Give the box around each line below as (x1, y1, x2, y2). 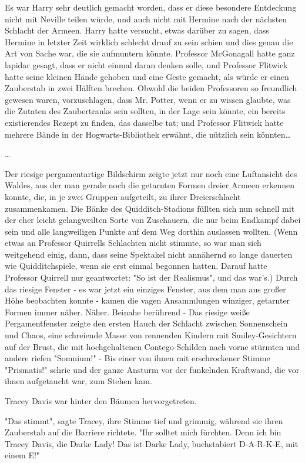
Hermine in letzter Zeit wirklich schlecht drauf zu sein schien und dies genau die (5, 35, 293, 48)
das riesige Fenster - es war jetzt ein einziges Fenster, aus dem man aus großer (5, 282, 286, 295)
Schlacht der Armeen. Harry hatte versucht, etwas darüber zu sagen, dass (5, 24, 269, 36)
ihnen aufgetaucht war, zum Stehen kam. (5, 375, 152, 387)
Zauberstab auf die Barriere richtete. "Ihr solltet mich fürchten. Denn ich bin (5, 426, 281, 438)
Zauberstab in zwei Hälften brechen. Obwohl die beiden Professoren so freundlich (5, 82, 297, 94)
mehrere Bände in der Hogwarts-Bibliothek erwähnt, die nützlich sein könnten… (5, 128, 291, 140)
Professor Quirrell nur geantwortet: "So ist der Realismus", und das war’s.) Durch (5, 271, 298, 284)
